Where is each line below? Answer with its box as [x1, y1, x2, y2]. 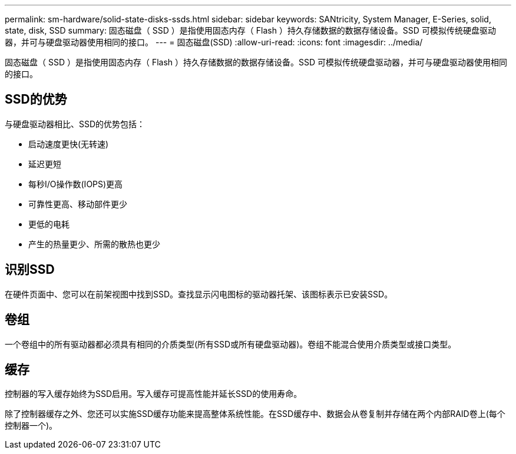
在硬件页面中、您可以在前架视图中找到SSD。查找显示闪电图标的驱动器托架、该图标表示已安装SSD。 [5, 289, 393, 299]
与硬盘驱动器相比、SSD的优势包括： [5, 118, 145, 129]
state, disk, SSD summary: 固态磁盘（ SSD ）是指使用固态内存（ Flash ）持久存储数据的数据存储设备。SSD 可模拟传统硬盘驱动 [5, 25, 496, 35]
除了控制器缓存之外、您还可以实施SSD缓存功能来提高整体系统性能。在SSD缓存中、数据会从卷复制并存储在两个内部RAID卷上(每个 [5, 409, 505, 419]
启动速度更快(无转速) [28, 138, 109, 149]
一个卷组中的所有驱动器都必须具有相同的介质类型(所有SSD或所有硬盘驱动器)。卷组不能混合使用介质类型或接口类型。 [5, 339, 457, 349]
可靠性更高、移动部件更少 [28, 198, 127, 209]
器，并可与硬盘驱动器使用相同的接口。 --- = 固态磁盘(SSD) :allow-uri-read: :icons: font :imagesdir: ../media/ [5, 37, 423, 47]
